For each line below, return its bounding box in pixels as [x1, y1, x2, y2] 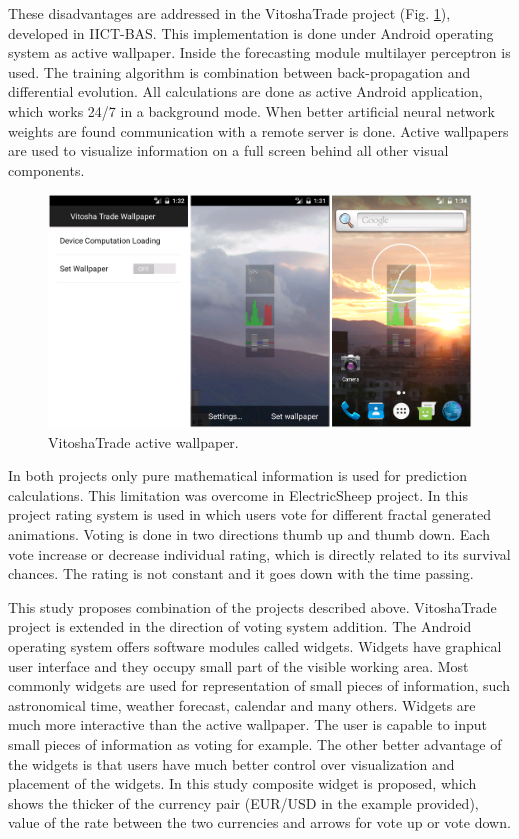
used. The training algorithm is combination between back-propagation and [8, 61, 471, 82]
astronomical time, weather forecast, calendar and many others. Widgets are [8, 694, 476, 715]
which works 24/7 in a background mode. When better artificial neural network [8, 100, 495, 121]
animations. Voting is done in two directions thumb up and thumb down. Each [8, 524, 490, 545]
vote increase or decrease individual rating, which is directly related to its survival [8, 543, 511, 564]
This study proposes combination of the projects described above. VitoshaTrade [8, 596, 497, 617]
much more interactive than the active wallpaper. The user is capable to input [8, 714, 488, 735]
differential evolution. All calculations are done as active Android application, [8, 81, 483, 102]
